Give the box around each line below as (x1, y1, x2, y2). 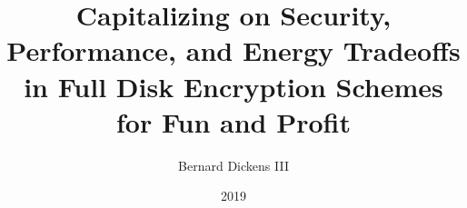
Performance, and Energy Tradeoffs (6, 32, 461, 69)
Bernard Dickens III (178, 155, 289, 174)
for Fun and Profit (116, 103, 351, 140)
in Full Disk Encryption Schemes (24, 67, 443, 104)
